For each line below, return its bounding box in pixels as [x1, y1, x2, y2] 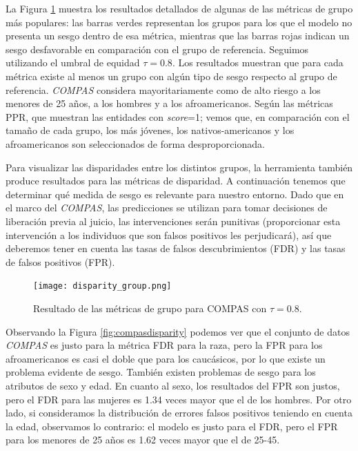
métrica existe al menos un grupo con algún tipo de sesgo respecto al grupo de [6, 68, 337, 83]
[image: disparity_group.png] [33, 281, 172, 291]
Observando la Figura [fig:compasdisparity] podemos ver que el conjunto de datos [6, 324, 350, 338]
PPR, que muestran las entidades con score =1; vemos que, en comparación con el [6, 109, 350, 124]
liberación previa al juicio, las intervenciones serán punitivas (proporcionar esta [6, 213, 341, 228]
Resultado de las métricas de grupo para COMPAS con [33, 300, 267, 315]
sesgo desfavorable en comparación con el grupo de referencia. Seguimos [6, 41, 309, 56]
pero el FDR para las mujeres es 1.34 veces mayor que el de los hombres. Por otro [6, 392, 352, 406]
